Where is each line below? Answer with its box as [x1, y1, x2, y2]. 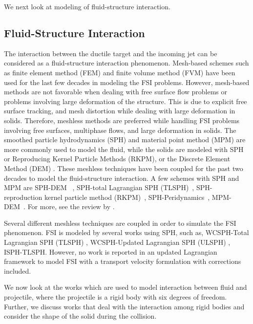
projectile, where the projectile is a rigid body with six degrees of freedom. [4, 292, 227, 302]
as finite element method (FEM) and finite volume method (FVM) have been [4, 67, 235, 77]
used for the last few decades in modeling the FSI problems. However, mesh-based [4, 77, 250, 87]
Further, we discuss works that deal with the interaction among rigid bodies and [4, 301, 245, 311]
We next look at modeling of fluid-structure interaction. [4, 1, 170, 11]
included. [4, 265, 31, 276]
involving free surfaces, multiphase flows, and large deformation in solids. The [4, 125, 236, 135]
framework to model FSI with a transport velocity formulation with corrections [4, 256, 241, 266]
